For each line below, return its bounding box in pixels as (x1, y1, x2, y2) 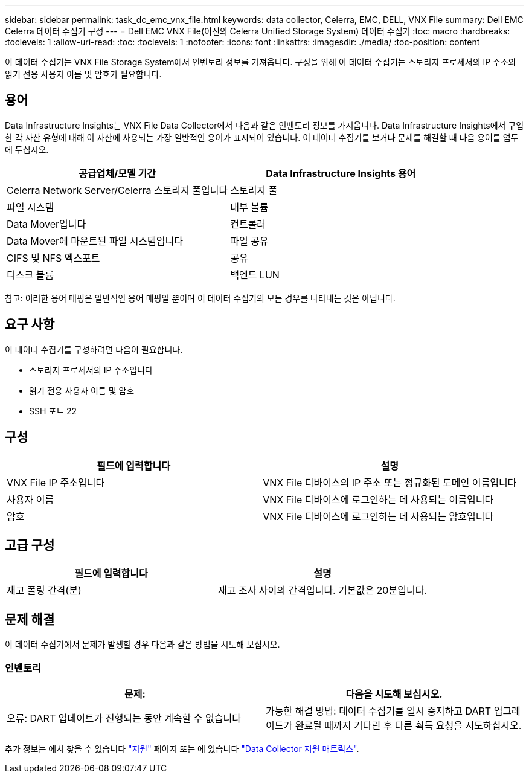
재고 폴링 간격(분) (7, 584, 82, 597)
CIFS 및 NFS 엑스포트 (7, 251, 100, 264)
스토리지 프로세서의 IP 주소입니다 (29, 364, 153, 375)
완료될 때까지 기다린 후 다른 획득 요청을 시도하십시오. (295, 719, 522, 731)
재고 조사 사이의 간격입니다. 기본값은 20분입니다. (217, 584, 427, 597)
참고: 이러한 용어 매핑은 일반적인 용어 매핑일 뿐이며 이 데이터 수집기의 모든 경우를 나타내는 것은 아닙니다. (5, 292, 396, 303)
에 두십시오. (5, 144, 49, 155)
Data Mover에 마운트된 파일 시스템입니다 (7, 234, 183, 247)
